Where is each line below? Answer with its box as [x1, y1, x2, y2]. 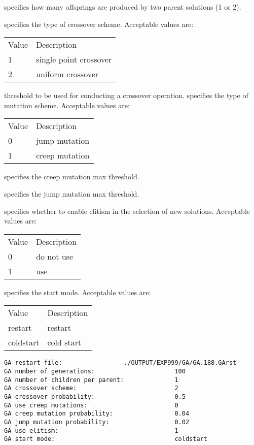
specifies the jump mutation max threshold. [4, 188, 139, 199]
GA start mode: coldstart [4, 435, 207, 443]
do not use [36, 250, 74, 262]
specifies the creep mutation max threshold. [4, 171, 139, 182]
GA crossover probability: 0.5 [4, 393, 186, 400]
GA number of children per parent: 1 [4, 376, 178, 384]
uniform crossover [36, 68, 99, 80]
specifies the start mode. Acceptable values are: [4, 287, 151, 297]
